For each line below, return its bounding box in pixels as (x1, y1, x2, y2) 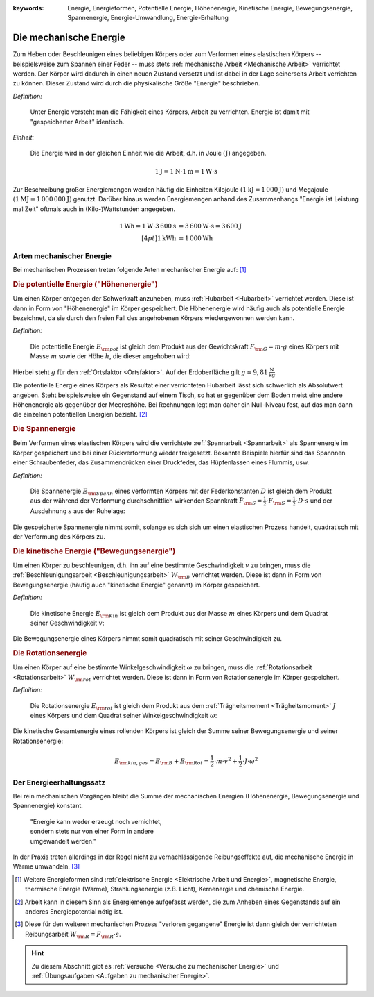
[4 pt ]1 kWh (141, 234, 177, 242)
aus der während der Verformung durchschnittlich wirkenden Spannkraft (30, 496, 238, 505)
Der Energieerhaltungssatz (12, 778, 106, 787)
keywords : (12, 4, 44, 12)
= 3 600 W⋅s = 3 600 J (178, 222, 242, 230)
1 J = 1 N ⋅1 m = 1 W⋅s (154, 167, 217, 175)
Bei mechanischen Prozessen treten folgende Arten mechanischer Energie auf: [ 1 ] (12, 266, 247, 274)
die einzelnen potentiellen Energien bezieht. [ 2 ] (12, 410, 148, 419)
